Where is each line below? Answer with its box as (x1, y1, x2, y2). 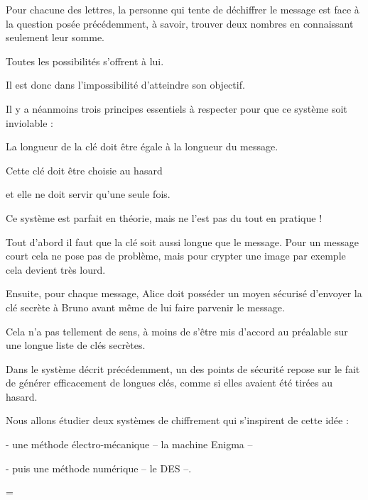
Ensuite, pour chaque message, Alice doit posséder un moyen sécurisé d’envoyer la (6, 286, 362, 301)
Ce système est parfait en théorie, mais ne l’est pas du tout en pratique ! (6, 210, 323, 225)
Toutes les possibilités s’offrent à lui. (6, 53, 164, 68)
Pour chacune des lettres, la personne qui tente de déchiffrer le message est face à (6, 2, 359, 16)
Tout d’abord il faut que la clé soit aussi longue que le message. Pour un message (6, 234, 359, 249)
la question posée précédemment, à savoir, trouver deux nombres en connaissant (6, 16, 354, 30)
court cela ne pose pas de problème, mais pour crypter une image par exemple (6, 248, 346, 263)
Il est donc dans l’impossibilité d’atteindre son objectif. (6, 77, 245, 92)
